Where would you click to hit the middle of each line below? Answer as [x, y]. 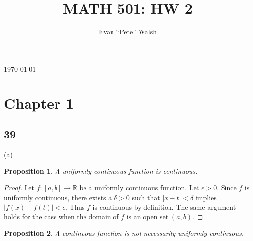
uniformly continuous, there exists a [58, 197]
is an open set [147, 216]
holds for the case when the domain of [61, 216]
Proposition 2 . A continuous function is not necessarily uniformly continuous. [124, 233]
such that [146, 197]
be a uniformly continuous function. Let [139, 188]
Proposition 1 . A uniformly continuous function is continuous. [101, 171]
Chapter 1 [39, 103]
